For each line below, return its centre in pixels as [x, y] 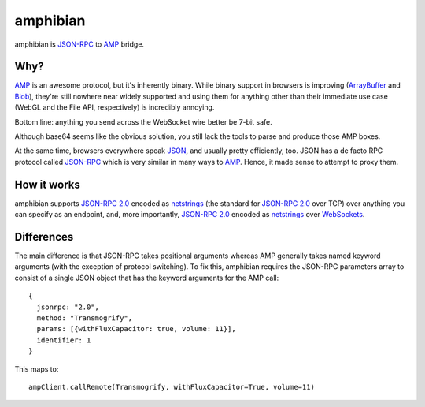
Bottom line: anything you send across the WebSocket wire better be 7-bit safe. [143, 121]
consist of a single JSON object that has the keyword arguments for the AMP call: [147, 278]
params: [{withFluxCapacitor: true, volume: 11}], [136, 329]
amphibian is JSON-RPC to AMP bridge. [79, 44]
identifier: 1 [64, 340]
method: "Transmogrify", [85, 318]
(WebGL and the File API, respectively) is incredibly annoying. [115, 107]
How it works [47, 184]
